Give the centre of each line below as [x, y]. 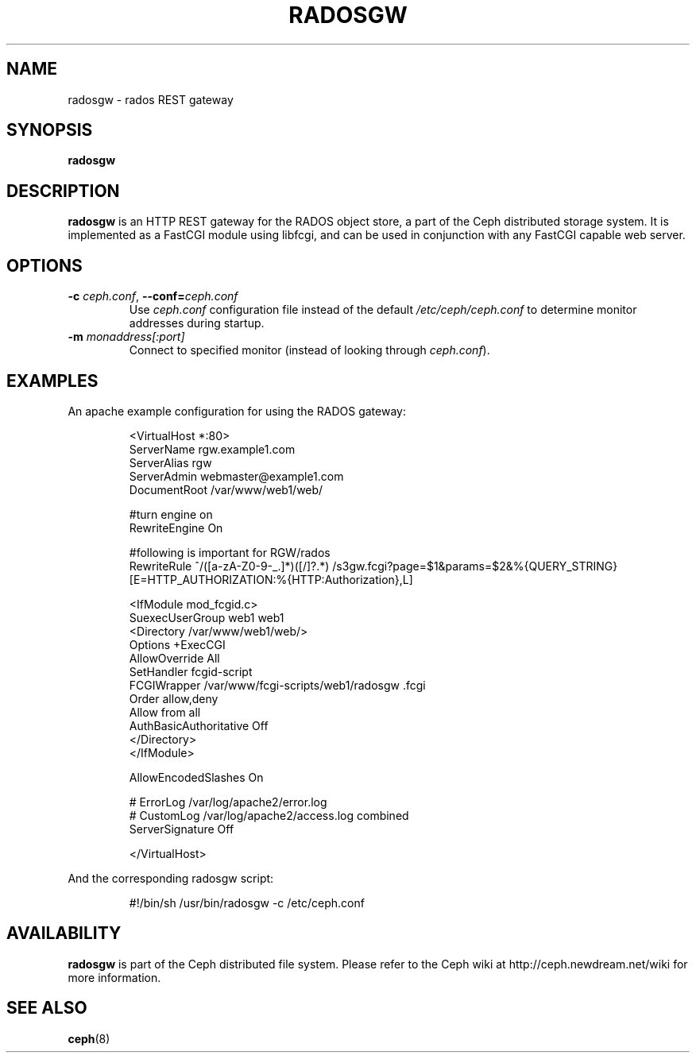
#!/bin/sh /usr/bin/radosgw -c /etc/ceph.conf [247, 902]
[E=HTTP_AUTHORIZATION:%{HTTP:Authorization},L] [271, 579]
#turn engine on [171, 514]
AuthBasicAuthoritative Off [199, 725]
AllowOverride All [174, 658]
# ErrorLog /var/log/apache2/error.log [228, 802]
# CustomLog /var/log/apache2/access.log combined [269, 815]
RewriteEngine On [176, 528]
